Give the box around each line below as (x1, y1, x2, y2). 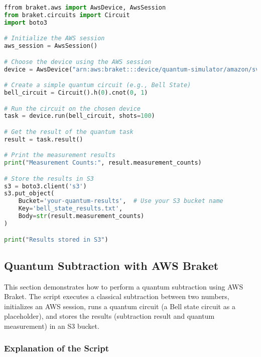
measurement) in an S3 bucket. (4, 320, 99, 331)
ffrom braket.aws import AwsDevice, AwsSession (4, 4, 166, 11)
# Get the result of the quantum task (4, 128, 134, 135)
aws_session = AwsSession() (4, 42, 98, 50)
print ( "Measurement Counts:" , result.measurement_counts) (4, 159, 202, 167)
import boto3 (4, 19, 47, 26)
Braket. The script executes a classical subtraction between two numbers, (4, 291, 229, 302)
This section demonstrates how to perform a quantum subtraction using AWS (4, 281, 243, 292)
